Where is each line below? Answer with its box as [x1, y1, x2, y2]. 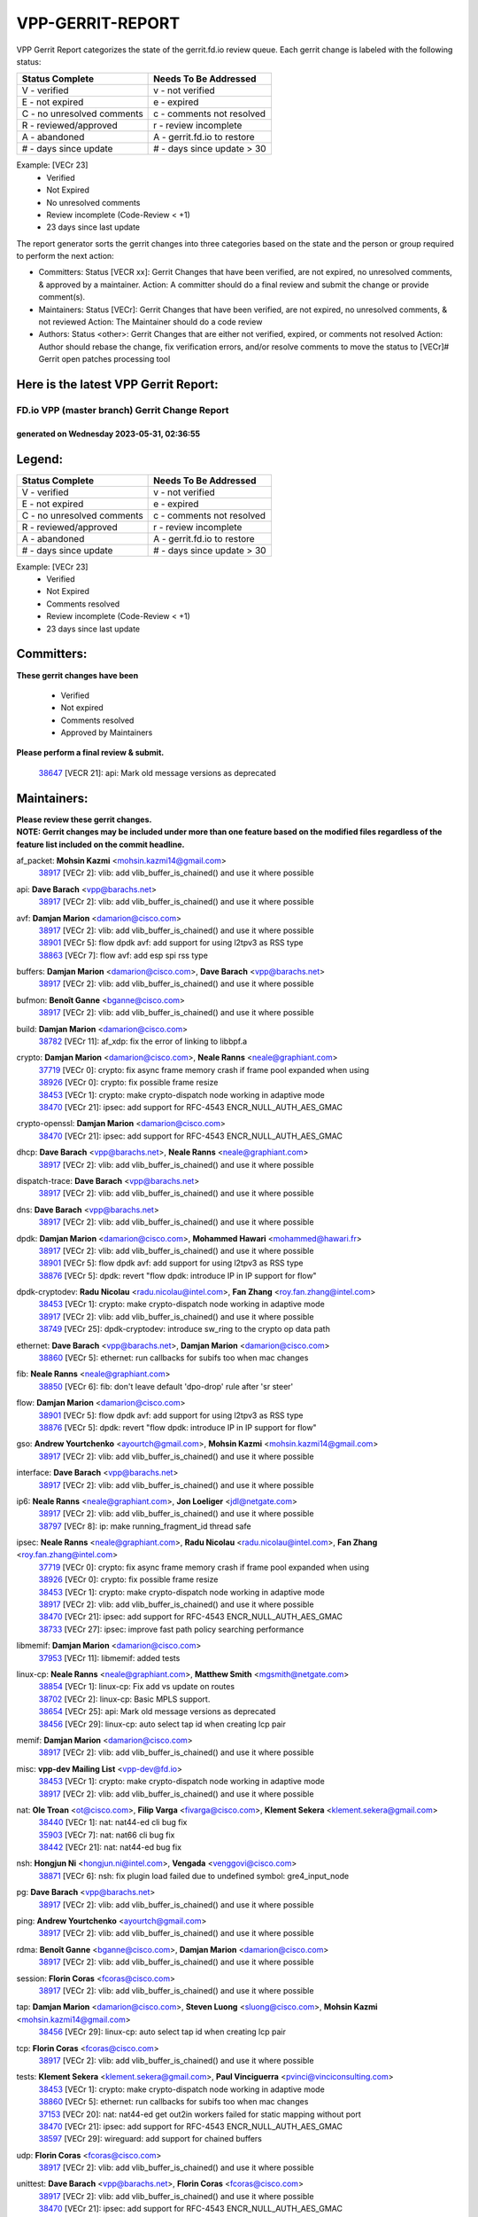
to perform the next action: [16, 251, 114, 262]
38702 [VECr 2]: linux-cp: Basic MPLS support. [38, 1694, 211, 1704]
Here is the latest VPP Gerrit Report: [16, 377, 219, 392]
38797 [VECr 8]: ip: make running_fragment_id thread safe [38, 1521, 251, 1532]
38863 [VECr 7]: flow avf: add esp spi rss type [38, 950, 208, 960]
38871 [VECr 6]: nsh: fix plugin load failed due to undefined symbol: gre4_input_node [38, 1870, 350, 1881]
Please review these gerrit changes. [16, 814, 152, 825]
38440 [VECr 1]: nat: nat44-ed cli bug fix [38, 1817, 188, 1828]
